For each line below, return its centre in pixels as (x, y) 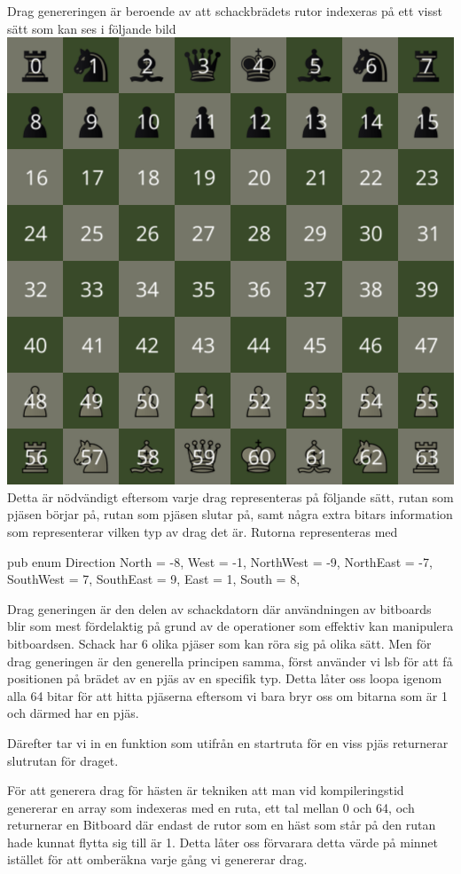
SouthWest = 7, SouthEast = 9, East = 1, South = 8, (154, 579)
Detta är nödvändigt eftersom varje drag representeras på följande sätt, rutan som (230, 496)
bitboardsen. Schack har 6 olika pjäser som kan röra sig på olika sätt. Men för (219, 643)
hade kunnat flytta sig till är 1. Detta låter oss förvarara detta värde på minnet (223, 842)
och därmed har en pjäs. (73, 713)
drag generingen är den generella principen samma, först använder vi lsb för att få (230, 661)
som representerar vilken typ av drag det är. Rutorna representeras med (203, 531)
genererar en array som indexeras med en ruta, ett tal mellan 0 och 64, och (211, 807)
